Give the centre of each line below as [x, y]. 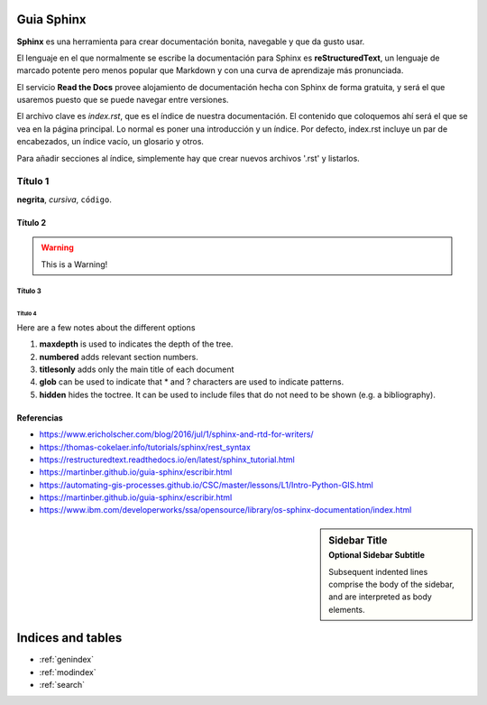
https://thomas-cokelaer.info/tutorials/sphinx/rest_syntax [145, 447]
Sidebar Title [358, 540]
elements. [347, 609]
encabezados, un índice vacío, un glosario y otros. [110, 142]
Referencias [40, 417]
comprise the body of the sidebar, [391, 584]
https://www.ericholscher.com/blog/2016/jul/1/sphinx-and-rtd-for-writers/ [177, 434]
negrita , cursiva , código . [64, 199]
